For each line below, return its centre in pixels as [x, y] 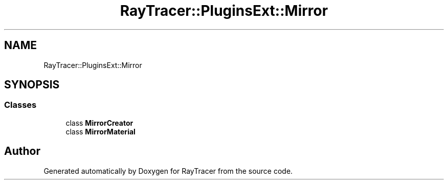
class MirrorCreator [99, 123]
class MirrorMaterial [100, 131]
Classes [20, 105]
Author [22, 151]
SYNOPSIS [32, 85]
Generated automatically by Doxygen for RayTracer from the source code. [168, 171]
